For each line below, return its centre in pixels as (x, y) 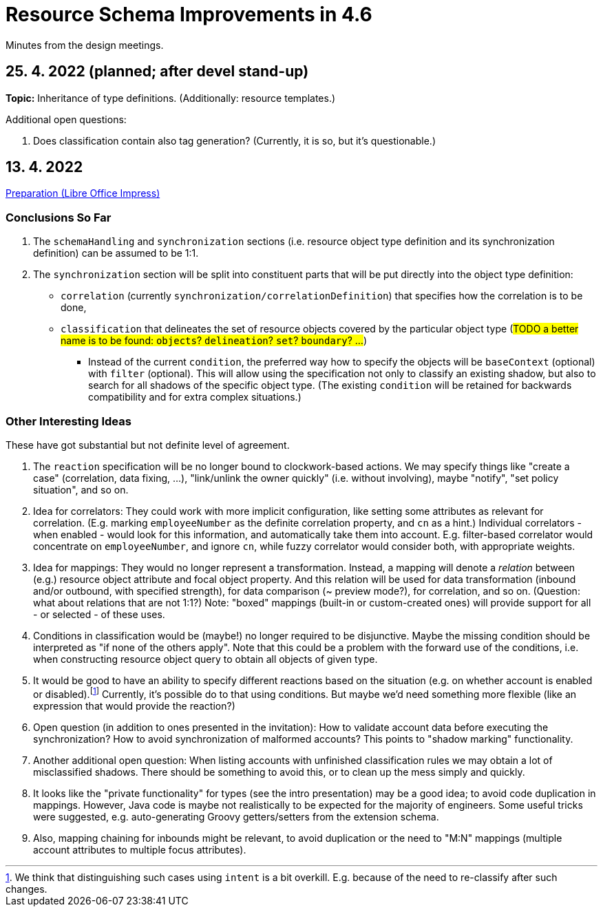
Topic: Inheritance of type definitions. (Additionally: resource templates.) (171, 98)
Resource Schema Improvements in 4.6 (189, 14)
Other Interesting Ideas (68, 421)
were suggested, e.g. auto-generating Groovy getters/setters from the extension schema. (236, 816)
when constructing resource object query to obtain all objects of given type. (205, 659)
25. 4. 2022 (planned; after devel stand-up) (157, 72)
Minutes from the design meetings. (85, 45)
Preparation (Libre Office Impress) (83, 193)
